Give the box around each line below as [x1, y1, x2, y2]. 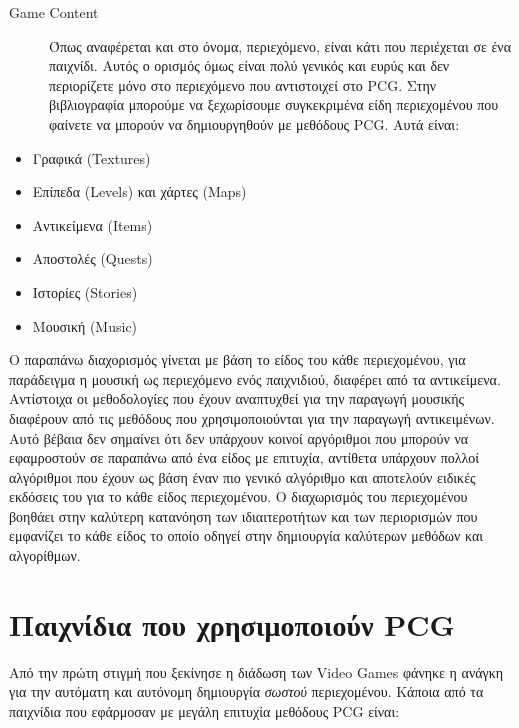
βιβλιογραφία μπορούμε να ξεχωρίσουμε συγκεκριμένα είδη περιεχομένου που [49, 94, 499, 115]
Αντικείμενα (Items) [32, 214, 153, 235]
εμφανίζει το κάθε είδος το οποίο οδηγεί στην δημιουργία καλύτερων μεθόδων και [9, 525, 484, 546]
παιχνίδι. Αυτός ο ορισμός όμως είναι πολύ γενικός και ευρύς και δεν [49, 55, 450, 76]
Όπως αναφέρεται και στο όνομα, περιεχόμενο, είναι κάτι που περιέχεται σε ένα [49, 35, 512, 56]
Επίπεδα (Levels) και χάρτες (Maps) [32, 181, 247, 202]
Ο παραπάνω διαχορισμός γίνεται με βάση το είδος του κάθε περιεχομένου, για [9, 349, 466, 370]
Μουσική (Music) [32, 315, 138, 336]
